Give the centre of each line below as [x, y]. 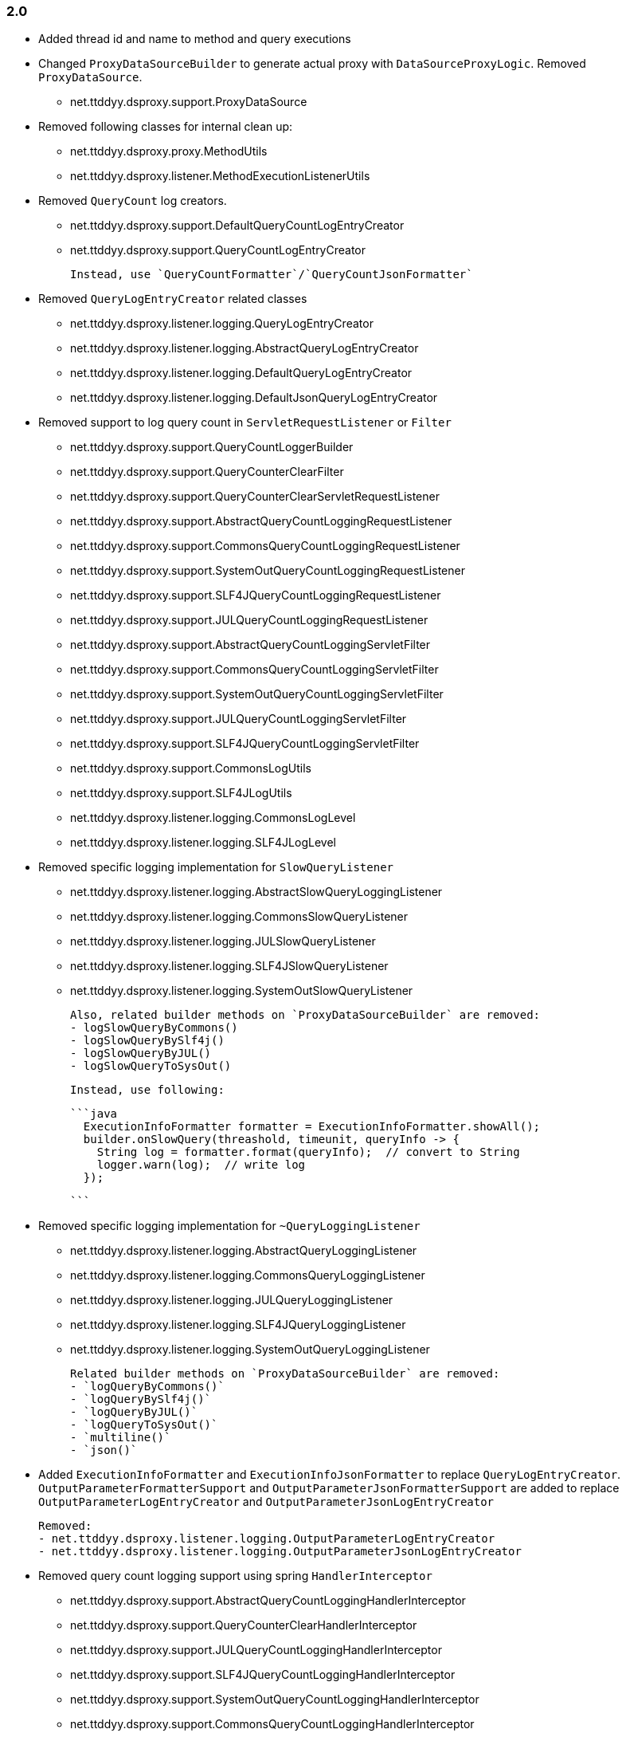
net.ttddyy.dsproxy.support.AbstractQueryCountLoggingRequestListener [261, 521]
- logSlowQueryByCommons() [154, 1028]
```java [94, 1114]
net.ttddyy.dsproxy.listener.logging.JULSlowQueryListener [223, 941]
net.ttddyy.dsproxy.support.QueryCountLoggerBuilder [212, 447]
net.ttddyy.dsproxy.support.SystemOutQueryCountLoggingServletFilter [257, 694]
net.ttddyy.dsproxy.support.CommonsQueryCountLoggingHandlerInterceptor [272, 1724]
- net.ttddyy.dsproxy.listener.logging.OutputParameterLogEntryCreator [267, 1539]
